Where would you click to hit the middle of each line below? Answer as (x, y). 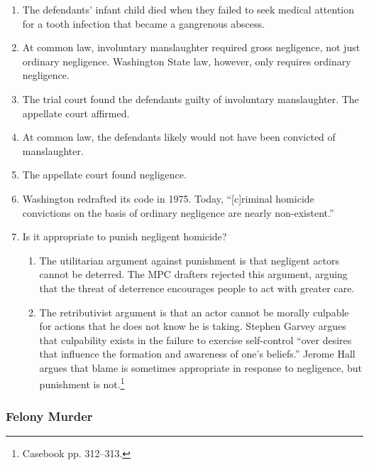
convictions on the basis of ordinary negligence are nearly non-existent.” (178, 212)
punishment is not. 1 (82, 383)
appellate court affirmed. (76, 113)
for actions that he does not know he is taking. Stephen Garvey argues (193, 326)
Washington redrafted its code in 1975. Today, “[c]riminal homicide (168, 198)
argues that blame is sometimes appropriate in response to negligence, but (201, 367)
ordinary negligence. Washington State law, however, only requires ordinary (187, 61)
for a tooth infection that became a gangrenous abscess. (143, 23)
